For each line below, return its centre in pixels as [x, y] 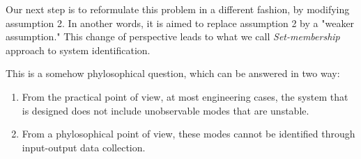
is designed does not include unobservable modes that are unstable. [166, 110]
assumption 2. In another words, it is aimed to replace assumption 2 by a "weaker [180, 23]
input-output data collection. [84, 147]
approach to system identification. [78, 50]
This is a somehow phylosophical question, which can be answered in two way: [173, 73]
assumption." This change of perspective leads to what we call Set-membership [173, 36]
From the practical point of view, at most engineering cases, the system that [185, 96]
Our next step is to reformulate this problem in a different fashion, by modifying [178, 9]
